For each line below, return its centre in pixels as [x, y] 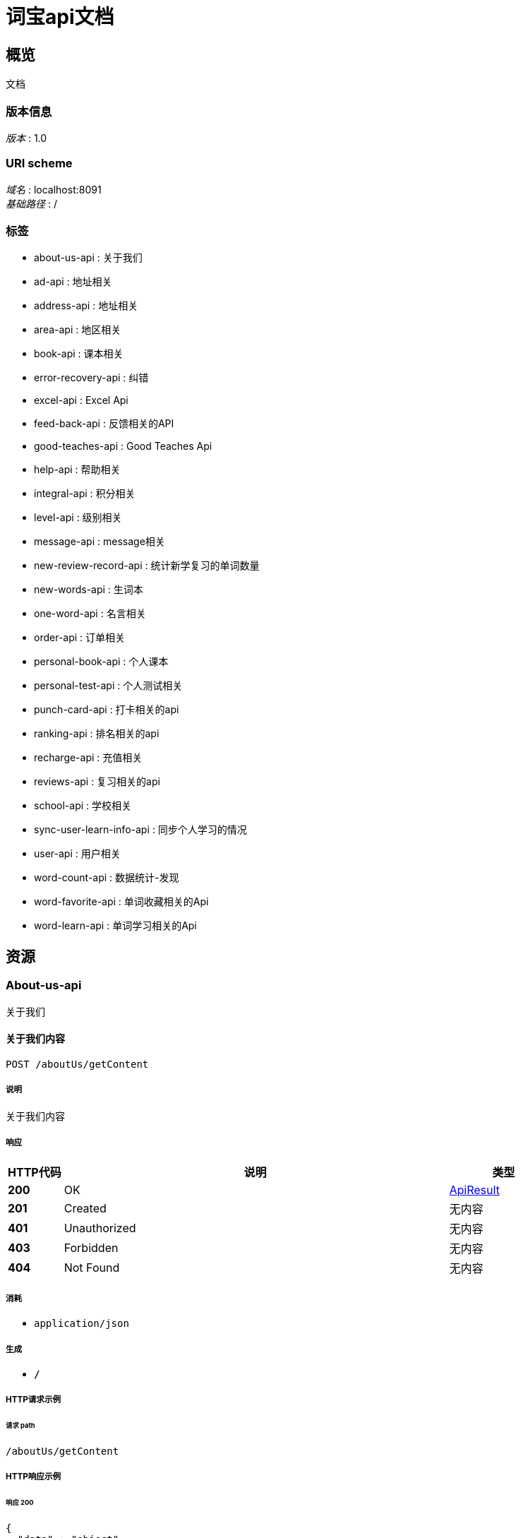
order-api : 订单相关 [80, 638]
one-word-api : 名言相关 [90, 614]
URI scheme [39, 163]
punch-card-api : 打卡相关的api [107, 710]
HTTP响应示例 [34, 1477]
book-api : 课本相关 [79, 354]
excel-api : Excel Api [81, 400]
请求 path [20, 1426]
